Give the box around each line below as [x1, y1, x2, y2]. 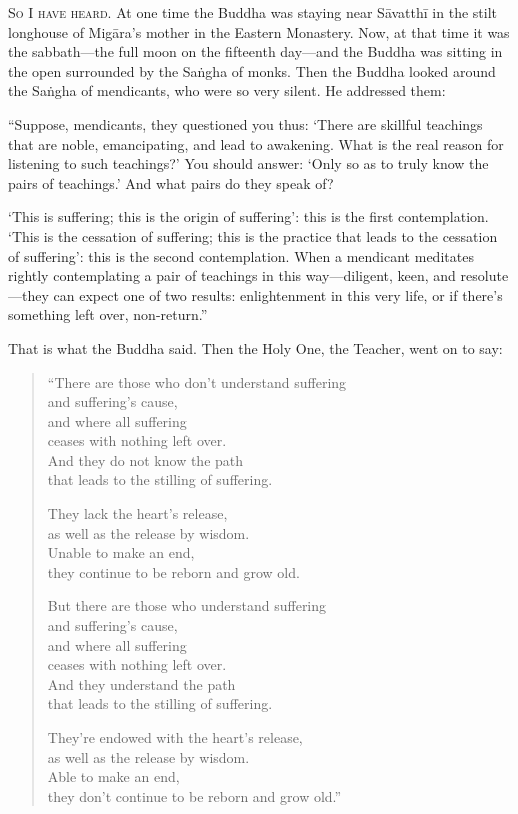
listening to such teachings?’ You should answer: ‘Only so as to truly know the [8, 153, 489, 174]
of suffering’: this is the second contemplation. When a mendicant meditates [8, 245, 474, 266]
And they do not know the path [47, 449, 244, 470]
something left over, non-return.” [8, 304, 208, 325]
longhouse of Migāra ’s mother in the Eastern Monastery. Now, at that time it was [8, 21, 510, 42]
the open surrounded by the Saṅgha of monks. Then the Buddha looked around [8, 60, 496, 81]
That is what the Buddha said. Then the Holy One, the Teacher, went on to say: [8, 337, 503, 358]
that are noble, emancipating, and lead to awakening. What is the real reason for [8, 133, 504, 154]
